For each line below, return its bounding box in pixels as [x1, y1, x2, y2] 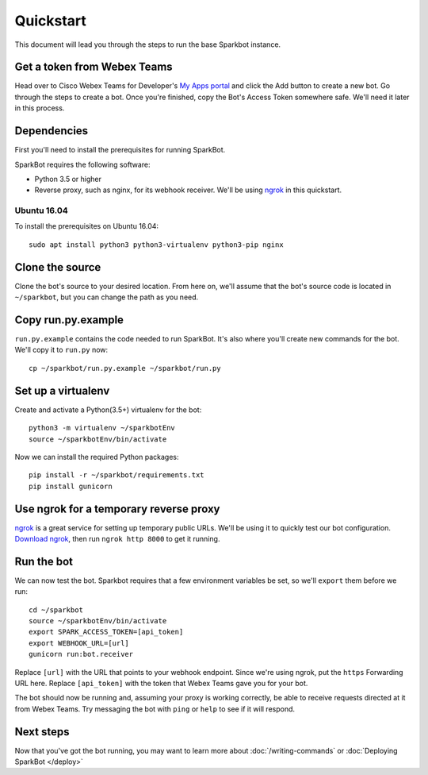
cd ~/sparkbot [29, 605, 83, 615]
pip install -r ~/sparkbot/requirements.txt [29, 471, 205, 480]
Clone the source [14, 260, 101, 274]
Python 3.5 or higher [34, 174, 102, 183]
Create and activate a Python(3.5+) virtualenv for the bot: [14, 405, 202, 414]
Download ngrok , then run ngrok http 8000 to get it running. [14, 534, 220, 543]
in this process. [14, 103, 65, 113]
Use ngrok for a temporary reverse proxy [14, 502, 220, 515]
